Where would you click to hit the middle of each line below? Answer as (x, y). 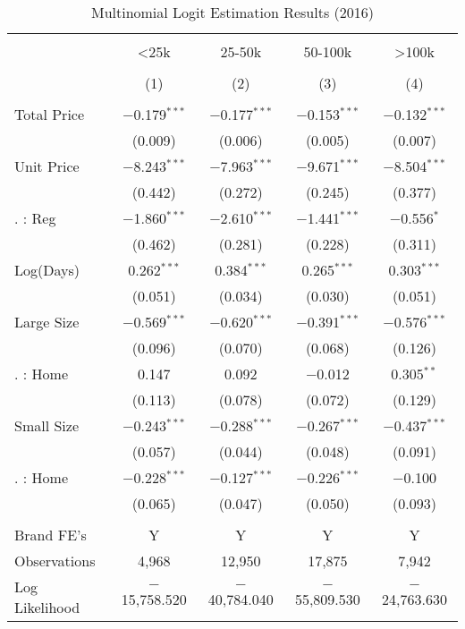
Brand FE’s (51, 535)
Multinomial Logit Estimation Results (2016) (232, 12)
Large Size (47, 322)
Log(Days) (47, 270)
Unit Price (47, 166)
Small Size (47, 425)
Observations (55, 561)
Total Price (50, 114)
